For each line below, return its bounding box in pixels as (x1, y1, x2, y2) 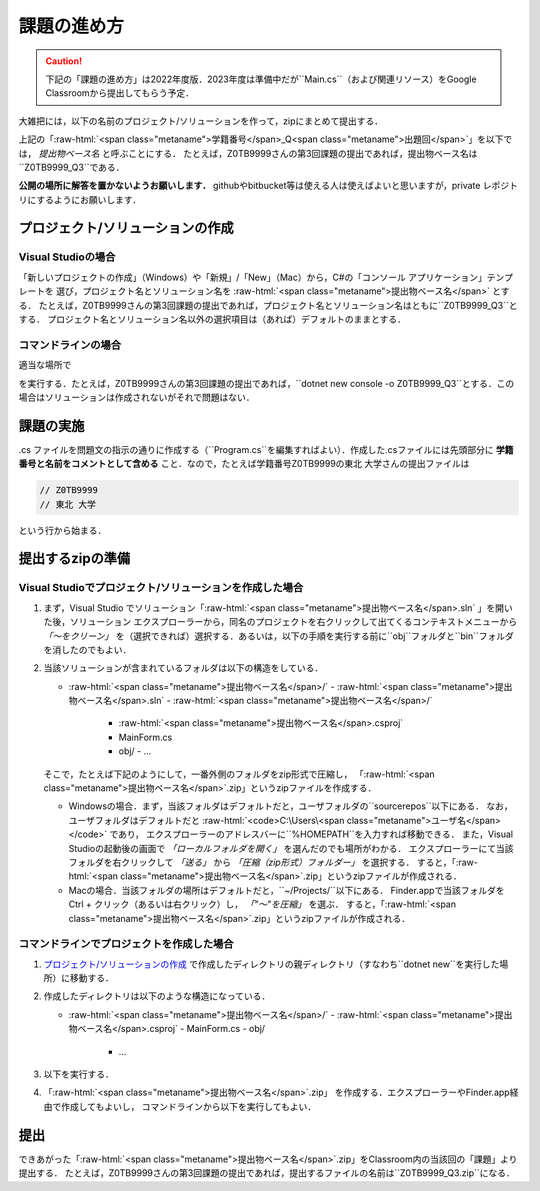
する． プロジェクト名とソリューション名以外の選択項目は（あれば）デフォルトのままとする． (18, 313, 407, 325)
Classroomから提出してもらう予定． (45, 87, 195, 99)
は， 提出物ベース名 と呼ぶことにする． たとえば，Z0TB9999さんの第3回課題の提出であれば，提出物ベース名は (18, 147, 478, 159)
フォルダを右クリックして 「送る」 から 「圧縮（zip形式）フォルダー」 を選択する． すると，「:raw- (68, 856, 479, 868)
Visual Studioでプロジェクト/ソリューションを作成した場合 (18, 581, 304, 595)
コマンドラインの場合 (18, 338, 122, 352)
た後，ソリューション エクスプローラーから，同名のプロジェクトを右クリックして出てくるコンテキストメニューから (43, 616, 518, 628)
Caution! (45, 55, 83, 67)
